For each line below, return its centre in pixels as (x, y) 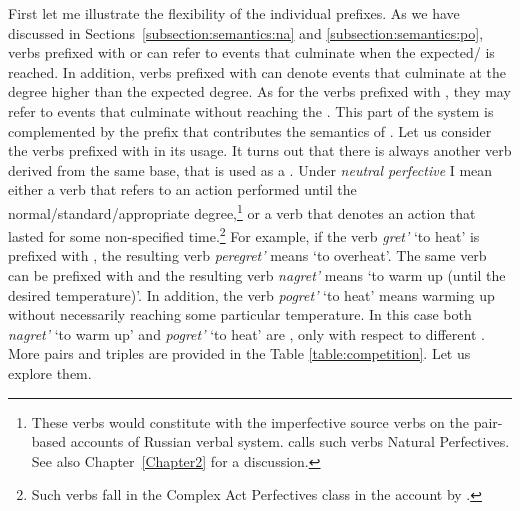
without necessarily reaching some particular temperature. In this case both (240, 314)
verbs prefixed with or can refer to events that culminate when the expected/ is (251, 52)
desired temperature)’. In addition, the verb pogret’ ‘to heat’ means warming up (251, 294)
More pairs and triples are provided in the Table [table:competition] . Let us (239, 353)
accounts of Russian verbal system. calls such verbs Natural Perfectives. (290, 441)
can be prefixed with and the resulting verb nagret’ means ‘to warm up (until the (257, 275)
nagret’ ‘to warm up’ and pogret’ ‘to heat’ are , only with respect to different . (246, 333)
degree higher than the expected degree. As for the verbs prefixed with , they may (259, 91)
